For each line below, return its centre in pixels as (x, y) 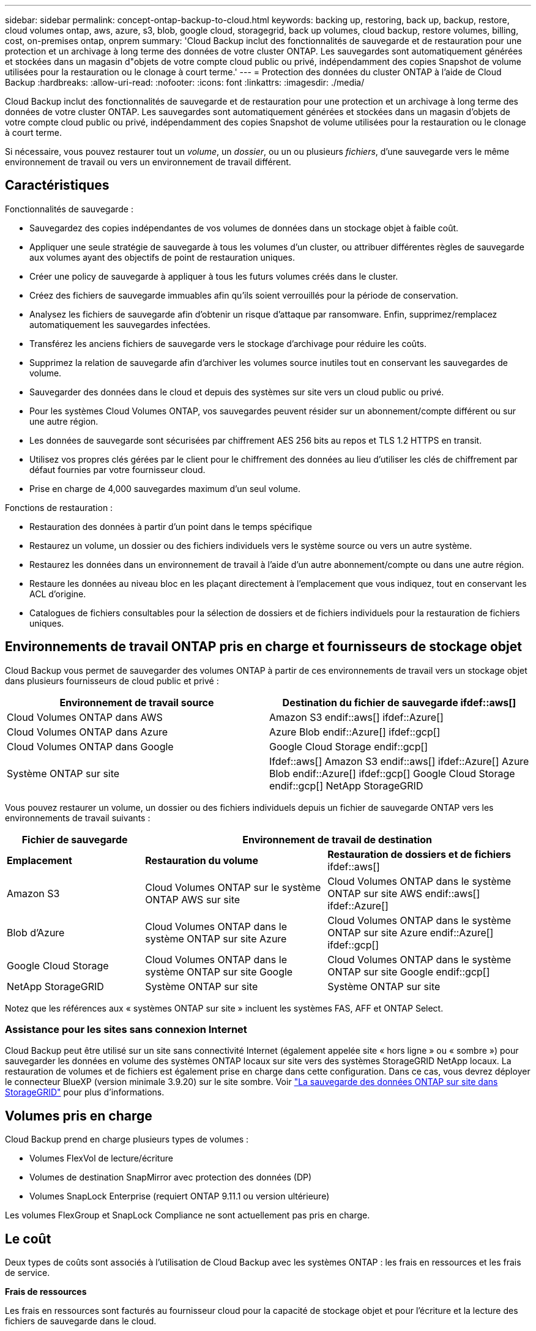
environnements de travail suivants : (78, 818)
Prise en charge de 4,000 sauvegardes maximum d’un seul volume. (165, 488)
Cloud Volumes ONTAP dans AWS (85, 717)
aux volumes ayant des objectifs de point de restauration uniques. (162, 257)
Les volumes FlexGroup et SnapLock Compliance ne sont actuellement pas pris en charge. (188, 1215)
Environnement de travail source (137, 702)
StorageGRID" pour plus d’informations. (85, 1092)
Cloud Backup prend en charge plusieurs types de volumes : (127, 1139)
